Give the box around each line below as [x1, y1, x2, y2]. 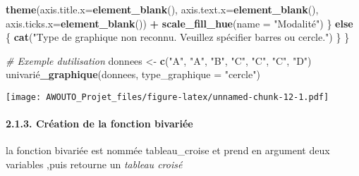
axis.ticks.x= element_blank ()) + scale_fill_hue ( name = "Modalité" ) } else [6, 15, 353, 30]
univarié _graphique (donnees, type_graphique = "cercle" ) [6, 67, 260, 82]
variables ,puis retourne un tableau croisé [6, 157, 183, 172]
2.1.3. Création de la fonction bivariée [6, 116, 193, 131]
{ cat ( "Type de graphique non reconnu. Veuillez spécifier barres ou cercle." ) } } [6, 30, 350, 44]
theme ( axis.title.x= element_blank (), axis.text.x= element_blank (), [6, 2, 319, 16]
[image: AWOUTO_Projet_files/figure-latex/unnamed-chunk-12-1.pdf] [6, 92, 329, 102]
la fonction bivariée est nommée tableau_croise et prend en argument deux [6, 143, 330, 158]
